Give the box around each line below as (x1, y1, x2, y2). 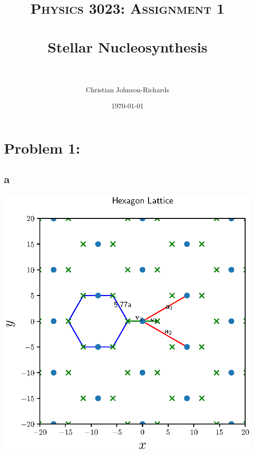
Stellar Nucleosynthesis (47, 36, 208, 56)
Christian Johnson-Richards (86, 84, 169, 94)
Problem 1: (4, 137, 80, 158)
